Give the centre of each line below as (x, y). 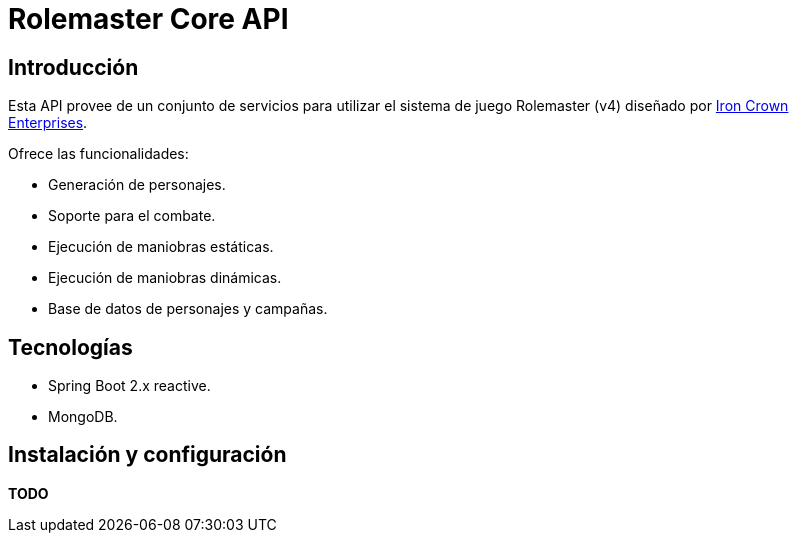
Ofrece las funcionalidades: (98, 154)
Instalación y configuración (147, 455)
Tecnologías (70, 347)
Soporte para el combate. (132, 216)
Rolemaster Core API (148, 19)
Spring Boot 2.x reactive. (129, 386)
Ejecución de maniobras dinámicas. (165, 278)
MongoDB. (83, 417)
